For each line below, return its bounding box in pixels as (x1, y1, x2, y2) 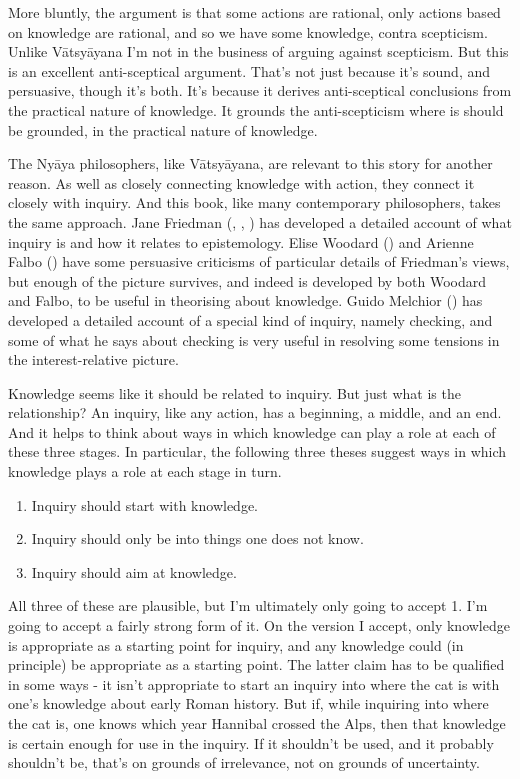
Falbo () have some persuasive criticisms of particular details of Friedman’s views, (8, 251, 510, 272)
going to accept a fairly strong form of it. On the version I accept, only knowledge (8, 615, 510, 636)
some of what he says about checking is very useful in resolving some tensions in (8, 329, 500, 350)
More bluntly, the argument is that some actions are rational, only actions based (8, 2, 501, 22)
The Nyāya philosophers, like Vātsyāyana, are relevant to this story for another (8, 153, 493, 174)
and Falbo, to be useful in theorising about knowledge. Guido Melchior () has (8, 290, 483, 311)
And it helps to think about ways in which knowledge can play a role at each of (8, 421, 496, 442)
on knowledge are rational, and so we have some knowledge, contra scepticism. (8, 21, 488, 42)
